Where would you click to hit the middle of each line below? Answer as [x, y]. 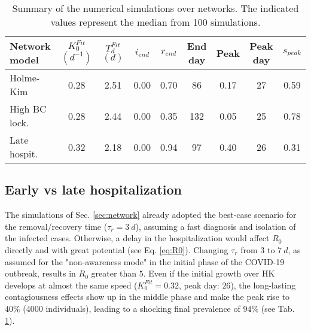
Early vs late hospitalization [94, 189]
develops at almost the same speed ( [71, 285]
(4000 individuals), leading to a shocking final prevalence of [132, 308]
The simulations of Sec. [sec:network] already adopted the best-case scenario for [151, 215]
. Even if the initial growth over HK [209, 273]
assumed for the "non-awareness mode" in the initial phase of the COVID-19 [145, 261]
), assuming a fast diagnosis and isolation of [216, 226]
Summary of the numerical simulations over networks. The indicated [155, 8]
